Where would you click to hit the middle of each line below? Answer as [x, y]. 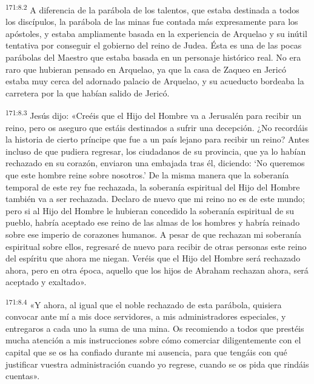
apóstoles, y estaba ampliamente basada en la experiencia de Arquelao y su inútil [156, 33]
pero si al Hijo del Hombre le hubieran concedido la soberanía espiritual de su [150, 210]
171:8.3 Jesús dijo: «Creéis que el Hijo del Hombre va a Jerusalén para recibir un [154, 115]
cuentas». [23, 376]
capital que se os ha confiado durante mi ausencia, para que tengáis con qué [146, 352]
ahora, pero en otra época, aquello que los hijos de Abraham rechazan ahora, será [157, 270]
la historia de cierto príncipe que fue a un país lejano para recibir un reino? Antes [158, 139]
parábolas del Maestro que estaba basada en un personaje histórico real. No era [153, 57]
